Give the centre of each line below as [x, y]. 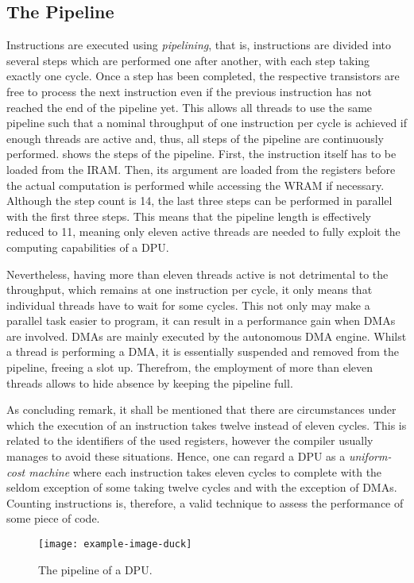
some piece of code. [53, 518]
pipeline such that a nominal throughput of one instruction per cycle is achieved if [207, 123]
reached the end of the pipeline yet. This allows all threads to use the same [190, 107]
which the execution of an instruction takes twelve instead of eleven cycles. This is [207, 425]
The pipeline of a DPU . [95, 569]
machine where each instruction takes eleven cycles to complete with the [205, 471]
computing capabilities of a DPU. [88, 247]
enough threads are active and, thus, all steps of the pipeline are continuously [195, 138]
